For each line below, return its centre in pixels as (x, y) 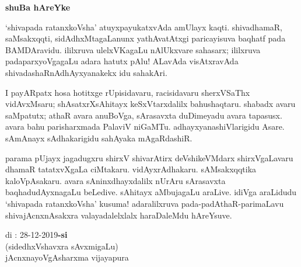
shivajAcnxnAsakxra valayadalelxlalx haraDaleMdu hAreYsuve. (119, 215)
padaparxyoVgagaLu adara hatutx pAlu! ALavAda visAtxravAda (122, 61)
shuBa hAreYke (38, 7)
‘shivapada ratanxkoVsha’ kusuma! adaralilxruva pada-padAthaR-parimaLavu (145, 203)
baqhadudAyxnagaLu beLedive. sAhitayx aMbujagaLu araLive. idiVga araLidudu (151, 192)
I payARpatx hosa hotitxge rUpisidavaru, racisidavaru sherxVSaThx (128, 92)
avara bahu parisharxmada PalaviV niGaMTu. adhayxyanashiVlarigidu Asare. (145, 126)
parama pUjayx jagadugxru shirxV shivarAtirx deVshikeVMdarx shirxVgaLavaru (149, 157)
